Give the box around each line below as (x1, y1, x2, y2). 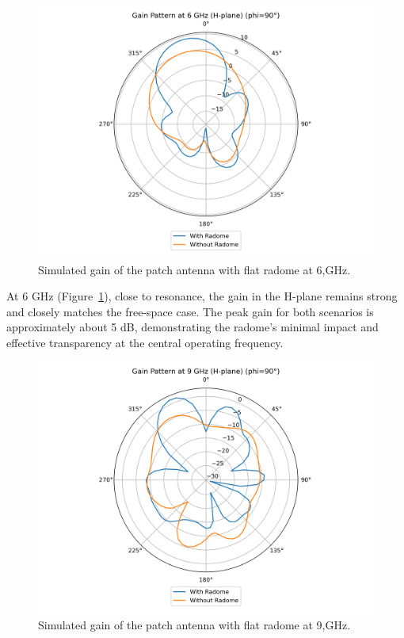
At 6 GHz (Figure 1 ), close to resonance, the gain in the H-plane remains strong (6, 288, 398, 304)
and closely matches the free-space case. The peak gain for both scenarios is (6, 303, 374, 319)
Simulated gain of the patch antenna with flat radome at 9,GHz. (38, 617, 351, 633)
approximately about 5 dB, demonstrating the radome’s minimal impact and (6, 319, 379, 335)
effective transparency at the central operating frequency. (6, 334, 284, 350)
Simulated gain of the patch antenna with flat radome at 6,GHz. (38, 261, 351, 277)
